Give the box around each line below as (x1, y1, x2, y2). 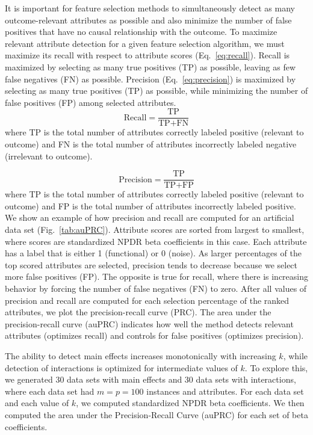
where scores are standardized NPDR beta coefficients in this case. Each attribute (5, 235, 307, 247)
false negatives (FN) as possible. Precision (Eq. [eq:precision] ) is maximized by (5, 72, 296, 85)
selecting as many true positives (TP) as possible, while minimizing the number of (5, 84, 308, 97)
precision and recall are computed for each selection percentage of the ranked (5, 294, 290, 306)
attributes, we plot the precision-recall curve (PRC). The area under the (5, 306, 271, 318)
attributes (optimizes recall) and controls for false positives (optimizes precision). (5, 329, 304, 342)
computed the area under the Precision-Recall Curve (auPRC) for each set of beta (5, 408, 308, 421)
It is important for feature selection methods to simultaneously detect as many (5, 2, 295, 14)
